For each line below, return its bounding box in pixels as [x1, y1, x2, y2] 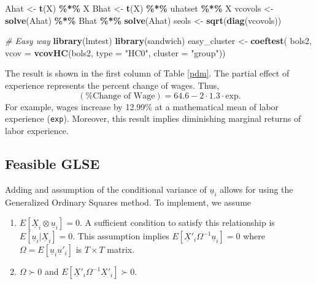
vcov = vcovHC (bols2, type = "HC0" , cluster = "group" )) [5, 46, 226, 59]
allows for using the [220, 182, 293, 195]
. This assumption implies [72, 230, 169, 242]
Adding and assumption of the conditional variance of [5, 182, 207, 195]
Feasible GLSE [5, 154, 100, 173]
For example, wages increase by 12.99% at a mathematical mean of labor [5, 100, 279, 113]
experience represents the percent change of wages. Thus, [5, 78, 220, 91]
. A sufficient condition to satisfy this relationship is [79, 216, 275, 229]
